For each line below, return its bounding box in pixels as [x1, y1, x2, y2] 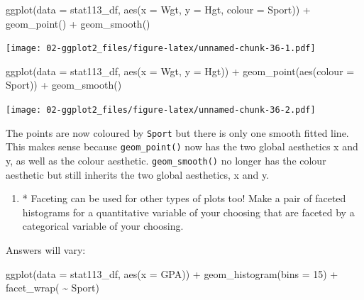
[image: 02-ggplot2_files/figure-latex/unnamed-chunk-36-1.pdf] [6, 43, 316, 54]
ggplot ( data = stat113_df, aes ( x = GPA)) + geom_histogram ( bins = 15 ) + [6, 266, 338, 281]
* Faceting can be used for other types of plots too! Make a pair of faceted [22, 191, 346, 206]
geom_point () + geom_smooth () [6, 16, 150, 30]
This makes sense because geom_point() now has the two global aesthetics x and [6, 139, 358, 154]
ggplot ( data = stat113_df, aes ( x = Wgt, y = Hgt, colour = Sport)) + [6, 2, 311, 16]
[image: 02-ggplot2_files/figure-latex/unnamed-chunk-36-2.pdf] [6, 105, 316, 116]
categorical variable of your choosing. [22, 218, 184, 233]
